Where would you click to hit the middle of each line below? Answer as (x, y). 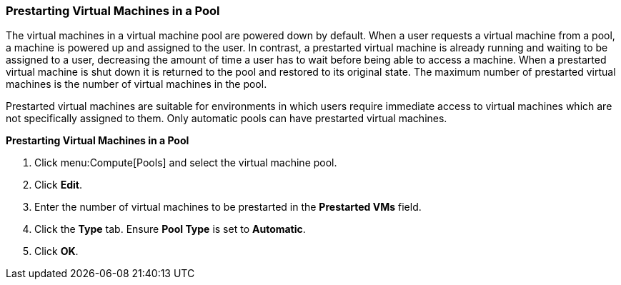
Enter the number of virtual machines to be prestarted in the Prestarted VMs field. (228, 207)
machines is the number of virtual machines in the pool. (136, 84)
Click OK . (56, 251)
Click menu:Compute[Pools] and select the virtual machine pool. (186, 163)
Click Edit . (58, 185)
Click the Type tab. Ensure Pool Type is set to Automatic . (170, 229)
